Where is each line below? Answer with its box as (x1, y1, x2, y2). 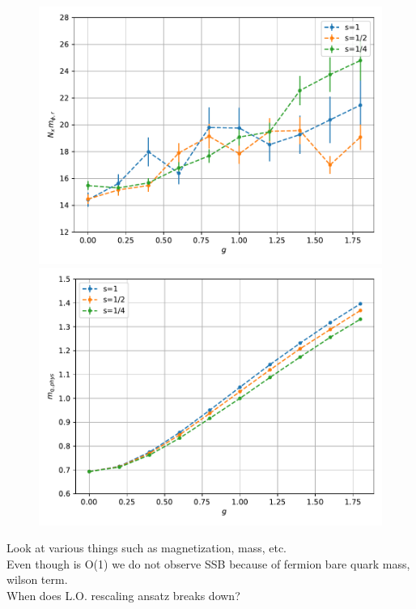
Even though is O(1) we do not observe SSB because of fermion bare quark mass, (6, 555, 410, 572)
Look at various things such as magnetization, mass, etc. (6, 539, 287, 556)
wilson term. (6, 571, 68, 588)
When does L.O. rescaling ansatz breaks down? (6, 586, 240, 603)
